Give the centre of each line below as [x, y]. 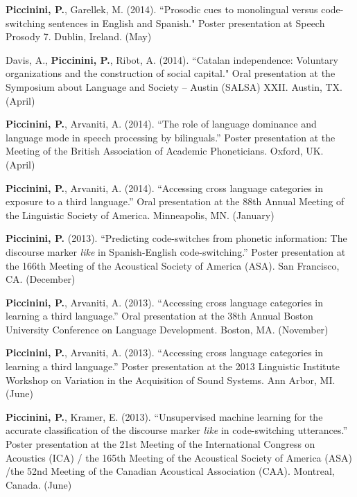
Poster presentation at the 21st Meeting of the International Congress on [160, 444]
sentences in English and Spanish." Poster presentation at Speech [186, 23]
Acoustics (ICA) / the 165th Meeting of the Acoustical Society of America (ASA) [179, 457]
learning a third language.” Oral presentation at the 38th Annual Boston [159, 316]
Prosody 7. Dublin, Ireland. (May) [79, 36]
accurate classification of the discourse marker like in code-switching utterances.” [177, 430]
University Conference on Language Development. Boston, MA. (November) [167, 329]
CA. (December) [41, 279]
